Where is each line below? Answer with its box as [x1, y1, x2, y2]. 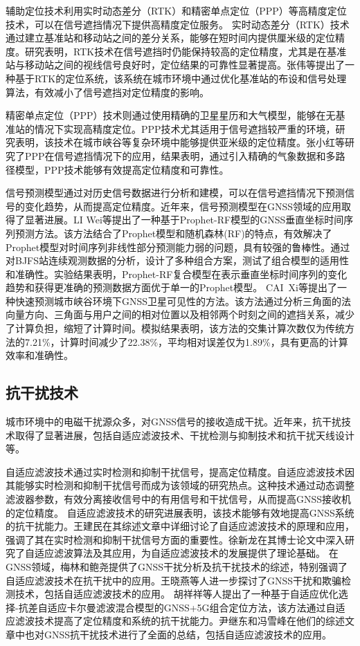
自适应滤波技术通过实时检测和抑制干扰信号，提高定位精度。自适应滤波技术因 [6, 464, 354, 479]
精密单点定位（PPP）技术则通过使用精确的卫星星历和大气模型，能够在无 [6, 108, 336, 122]
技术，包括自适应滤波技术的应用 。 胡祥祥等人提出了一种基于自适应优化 [15, 587, 339, 601]
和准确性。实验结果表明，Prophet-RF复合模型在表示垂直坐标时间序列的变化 [6, 266, 348, 281]
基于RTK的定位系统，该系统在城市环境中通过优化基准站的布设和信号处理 [15, 71, 347, 85]
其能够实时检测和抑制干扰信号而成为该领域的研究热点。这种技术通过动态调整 [6, 478, 354, 492]
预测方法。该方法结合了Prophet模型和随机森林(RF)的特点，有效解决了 [15, 225, 332, 240]
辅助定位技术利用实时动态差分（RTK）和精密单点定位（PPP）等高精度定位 [6, 3, 347, 17]
